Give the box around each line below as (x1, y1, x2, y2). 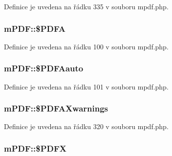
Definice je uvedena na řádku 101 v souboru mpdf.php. (4, 81, 169, 91)
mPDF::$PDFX (4, 142, 66, 154)
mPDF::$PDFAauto (4, 62, 84, 74)
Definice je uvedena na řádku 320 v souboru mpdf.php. (4, 121, 169, 132)
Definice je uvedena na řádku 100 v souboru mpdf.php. (4, 41, 169, 51)
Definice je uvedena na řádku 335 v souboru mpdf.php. (4, 1, 169, 11)
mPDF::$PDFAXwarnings (4, 102, 108, 114)
